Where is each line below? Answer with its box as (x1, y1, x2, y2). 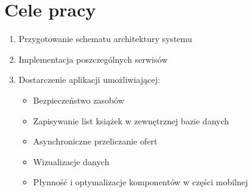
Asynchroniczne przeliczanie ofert (33, 135, 158, 148)
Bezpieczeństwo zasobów (33, 93, 124, 106)
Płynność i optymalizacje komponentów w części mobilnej (33, 176, 248, 188)
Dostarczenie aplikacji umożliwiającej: (18, 73, 160, 86)
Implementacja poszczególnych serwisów (18, 52, 168, 65)
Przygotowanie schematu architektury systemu (18, 32, 192, 45)
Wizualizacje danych (33, 155, 110, 168)
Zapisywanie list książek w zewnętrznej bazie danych (33, 114, 229, 127)
